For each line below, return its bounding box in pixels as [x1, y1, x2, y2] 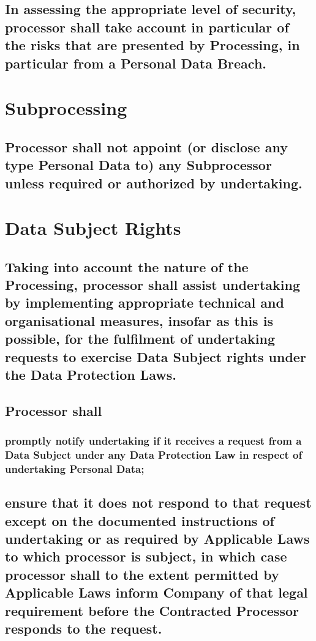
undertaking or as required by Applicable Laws [5, 529, 310, 548]
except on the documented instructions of [5, 511, 274, 530]
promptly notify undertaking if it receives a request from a [5, 433, 302, 448]
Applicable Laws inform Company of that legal [5, 583, 308, 602]
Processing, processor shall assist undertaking [5, 275, 301, 294]
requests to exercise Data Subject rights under [5, 347, 306, 366]
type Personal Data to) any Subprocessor [5, 155, 272, 174]
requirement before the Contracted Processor [5, 601, 299, 620]
